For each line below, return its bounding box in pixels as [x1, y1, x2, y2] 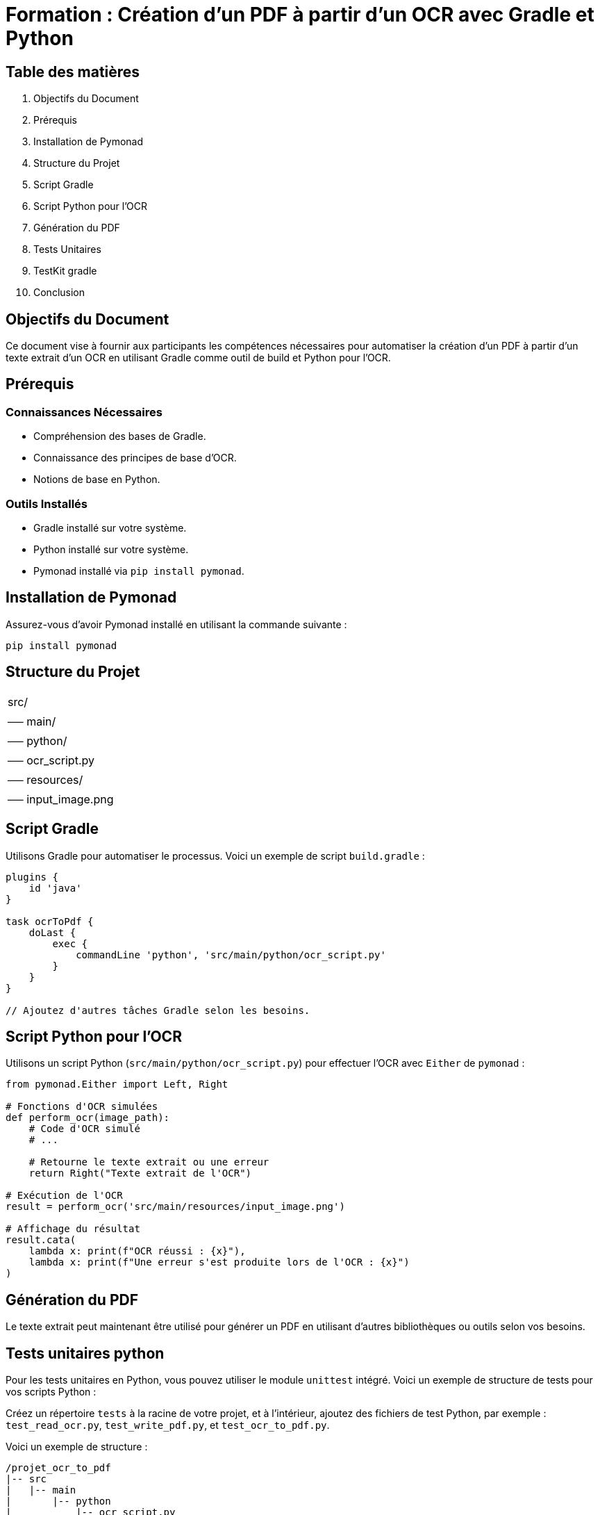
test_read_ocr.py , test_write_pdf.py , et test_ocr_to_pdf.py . [6, 1419, 330, 1432]
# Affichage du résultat [6, 1223, 140, 1235]
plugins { [6, 871, 58, 883]
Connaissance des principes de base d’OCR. [33, 452, 237, 464]
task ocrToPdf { [6, 915, 94, 927]
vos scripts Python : [6, 1386, 97, 1398]
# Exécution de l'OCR [6, 1190, 123, 1202]
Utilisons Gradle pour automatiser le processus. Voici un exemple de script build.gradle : [6, 849, 425, 862]
